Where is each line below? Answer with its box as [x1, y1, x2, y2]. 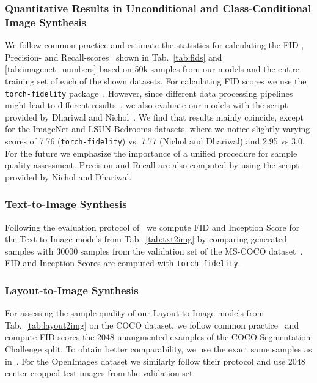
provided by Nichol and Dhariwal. [5, 170, 132, 183]
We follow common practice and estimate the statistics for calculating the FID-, [5, 39, 304, 51]
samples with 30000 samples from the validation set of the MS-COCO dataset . [5, 244, 303, 257]
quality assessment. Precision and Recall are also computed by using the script [5, 158, 299, 171]
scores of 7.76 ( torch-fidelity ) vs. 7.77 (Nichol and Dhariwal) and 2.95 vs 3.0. [5, 134, 305, 147]
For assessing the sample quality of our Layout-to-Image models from [5, 307, 264, 319]
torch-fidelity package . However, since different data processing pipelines [5, 86, 293, 99]
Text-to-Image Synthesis [5, 196, 127, 212]
